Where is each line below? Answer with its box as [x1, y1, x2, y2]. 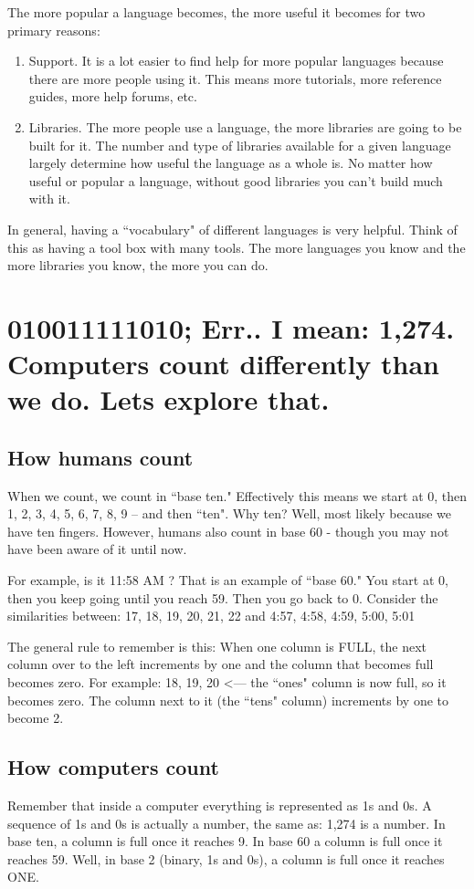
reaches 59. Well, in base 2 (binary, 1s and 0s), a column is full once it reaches [7, 849, 445, 868]
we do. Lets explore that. [7, 381, 330, 418]
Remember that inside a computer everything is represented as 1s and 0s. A [7, 796, 432, 814]
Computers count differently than [7, 345, 440, 382]
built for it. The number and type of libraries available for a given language [28, 135, 451, 154]
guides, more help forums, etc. [28, 87, 197, 106]
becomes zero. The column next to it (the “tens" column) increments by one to [7, 690, 449, 709]
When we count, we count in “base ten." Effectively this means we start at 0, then [7, 486, 468, 505]
